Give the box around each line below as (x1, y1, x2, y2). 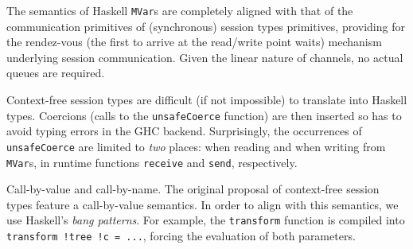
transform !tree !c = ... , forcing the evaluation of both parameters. (6, 228, 356, 244)
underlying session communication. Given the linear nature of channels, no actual (6, 49, 403, 65)
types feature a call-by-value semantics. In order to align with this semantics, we (6, 196, 399, 212)
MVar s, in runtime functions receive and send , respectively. (6, 154, 298, 170)
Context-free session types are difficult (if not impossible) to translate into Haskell (6, 91, 407, 108)
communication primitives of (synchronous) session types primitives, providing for (6, 18, 405, 34)
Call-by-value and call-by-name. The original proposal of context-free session (6, 181, 380, 197)
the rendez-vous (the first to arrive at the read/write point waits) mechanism (6, 33, 382, 50)
